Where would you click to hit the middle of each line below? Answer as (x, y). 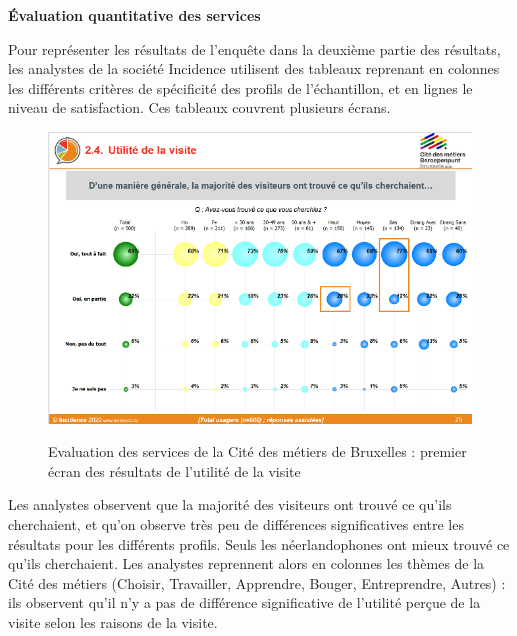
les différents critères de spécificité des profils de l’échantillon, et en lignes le (240, 87)
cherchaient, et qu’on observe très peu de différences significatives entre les (236, 524)
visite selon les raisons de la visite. (113, 621)
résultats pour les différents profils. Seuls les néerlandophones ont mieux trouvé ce (259, 543)
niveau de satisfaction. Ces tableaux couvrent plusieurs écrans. (199, 107)
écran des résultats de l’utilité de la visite (174, 470)
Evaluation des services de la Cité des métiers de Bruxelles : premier (257, 451)
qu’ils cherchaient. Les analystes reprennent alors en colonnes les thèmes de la (246, 563)
